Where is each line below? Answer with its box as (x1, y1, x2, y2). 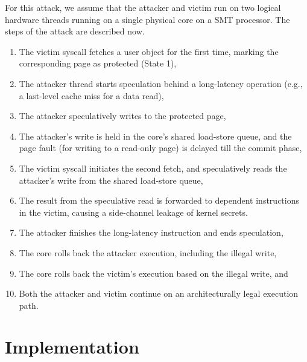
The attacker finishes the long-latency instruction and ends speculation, (19, 226, 283, 239)
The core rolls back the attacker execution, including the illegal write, (19, 246, 277, 259)
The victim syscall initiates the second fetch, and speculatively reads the (19, 161, 287, 174)
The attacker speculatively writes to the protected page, (19, 109, 226, 122)
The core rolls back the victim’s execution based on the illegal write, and (19, 267, 288, 279)
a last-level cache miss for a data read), (19, 89, 164, 102)
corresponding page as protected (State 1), (19, 57, 177, 69)
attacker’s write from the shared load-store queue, (19, 173, 203, 186)
